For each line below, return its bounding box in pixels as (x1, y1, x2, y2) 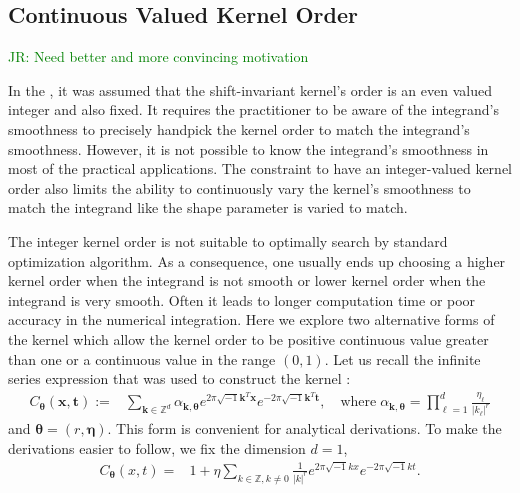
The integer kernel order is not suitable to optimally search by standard (8, 230, 448, 251)
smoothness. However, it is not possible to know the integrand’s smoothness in (8, 138, 489, 159)
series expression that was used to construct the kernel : (8, 368, 351, 389)
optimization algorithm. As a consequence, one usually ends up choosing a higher (8, 250, 506, 271)
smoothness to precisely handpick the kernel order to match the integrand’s (8, 118, 470, 139)
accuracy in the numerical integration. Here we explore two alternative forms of (8, 309, 495, 330)
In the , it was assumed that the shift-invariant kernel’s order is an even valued (8, 79, 492, 100)
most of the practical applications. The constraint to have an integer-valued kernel (8, 158, 512, 179)
